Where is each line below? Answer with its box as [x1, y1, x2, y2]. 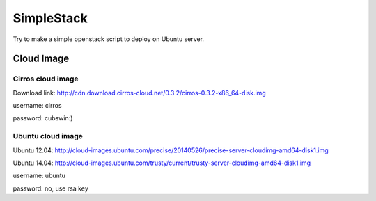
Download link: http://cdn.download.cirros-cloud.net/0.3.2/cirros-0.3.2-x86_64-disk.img [13, 88, 266, 97]
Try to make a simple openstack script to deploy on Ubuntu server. [13, 35, 205, 43]
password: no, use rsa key [13, 184, 88, 193]
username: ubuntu [13, 171, 66, 180]
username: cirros [13, 102, 62, 110]
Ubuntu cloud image [13, 131, 84, 141]
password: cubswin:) [13, 114, 73, 122]
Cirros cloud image [13, 74, 79, 83]
